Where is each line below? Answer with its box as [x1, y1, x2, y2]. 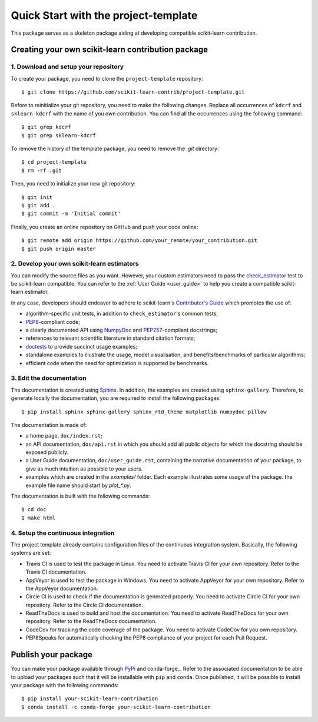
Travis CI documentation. [25, 568, 87, 575]
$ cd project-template [21, 159, 87, 165]
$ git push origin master [21, 245, 97, 252]
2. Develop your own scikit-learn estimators [11, 260, 140, 268]
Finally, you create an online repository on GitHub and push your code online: [11, 223, 198, 230]
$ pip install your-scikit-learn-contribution [21, 695, 158, 702]
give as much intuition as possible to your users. [25, 465, 143, 472]
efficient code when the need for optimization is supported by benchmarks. [25, 359, 209, 366]
